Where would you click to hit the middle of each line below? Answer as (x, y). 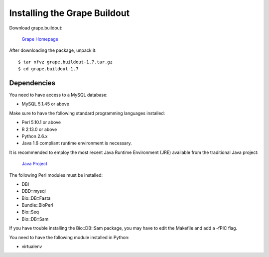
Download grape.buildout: (36, 28)
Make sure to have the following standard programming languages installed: (87, 113)
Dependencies (32, 83)
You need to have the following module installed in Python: (69, 237)
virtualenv (32, 247)
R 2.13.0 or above (39, 129)
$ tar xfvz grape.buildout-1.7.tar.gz (66, 62)
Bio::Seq (30, 212)
